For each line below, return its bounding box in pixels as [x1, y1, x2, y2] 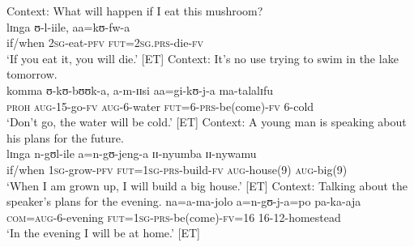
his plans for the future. [6, 129, 124, 146]
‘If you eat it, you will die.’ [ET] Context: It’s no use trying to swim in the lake [6, 49, 399, 66]
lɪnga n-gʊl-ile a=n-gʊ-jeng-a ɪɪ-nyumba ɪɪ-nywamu [6, 145, 257, 162]
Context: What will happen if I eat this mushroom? [6, 2, 263, 19]
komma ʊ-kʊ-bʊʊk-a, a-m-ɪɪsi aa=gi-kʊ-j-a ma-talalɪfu [6, 81, 273, 98]
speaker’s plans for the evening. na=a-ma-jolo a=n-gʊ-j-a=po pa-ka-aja [6, 193, 361, 210]
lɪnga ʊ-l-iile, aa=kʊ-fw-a [6, 18, 130, 35]
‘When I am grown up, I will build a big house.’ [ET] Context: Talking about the [6, 177, 408, 194]
